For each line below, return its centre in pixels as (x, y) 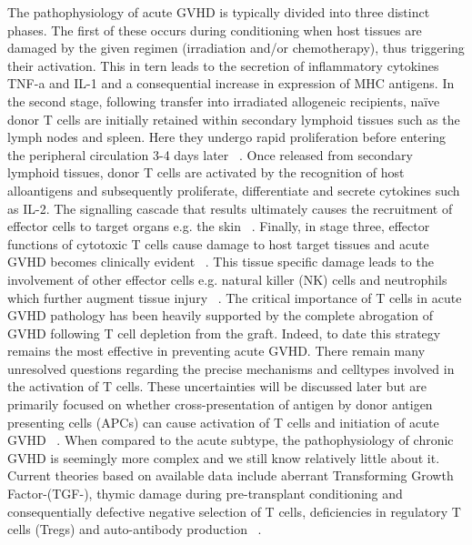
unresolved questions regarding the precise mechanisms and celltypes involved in (231, 368)
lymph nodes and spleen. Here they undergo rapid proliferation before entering (226, 137)
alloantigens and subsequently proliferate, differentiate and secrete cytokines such (234, 190)
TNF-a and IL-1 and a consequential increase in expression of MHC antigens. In (231, 83)
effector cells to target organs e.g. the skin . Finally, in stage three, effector (219, 226)
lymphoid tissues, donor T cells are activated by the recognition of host (206, 172)
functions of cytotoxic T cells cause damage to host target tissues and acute (218, 243)
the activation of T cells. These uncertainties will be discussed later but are (217, 386)
